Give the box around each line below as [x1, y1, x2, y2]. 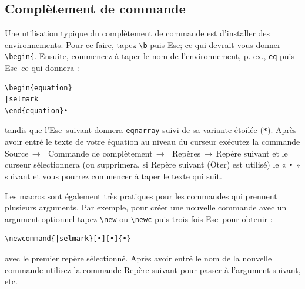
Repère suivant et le [216, 147, 288, 159]
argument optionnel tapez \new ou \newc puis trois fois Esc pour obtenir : [5, 212, 273, 225]
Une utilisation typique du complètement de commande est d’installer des [5, 27, 270, 39]
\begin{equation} [5, 83, 72, 92]
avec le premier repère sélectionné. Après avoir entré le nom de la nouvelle [5, 252, 272, 264]
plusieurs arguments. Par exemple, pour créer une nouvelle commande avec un [5, 201, 287, 213]
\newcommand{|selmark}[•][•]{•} [5, 234, 131, 243]
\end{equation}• [5, 106, 68, 115]
